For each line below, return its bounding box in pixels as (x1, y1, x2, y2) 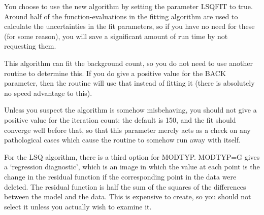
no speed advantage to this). (4, 87, 92, 98)
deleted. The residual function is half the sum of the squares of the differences (4, 181, 246, 192)
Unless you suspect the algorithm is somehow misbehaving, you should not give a (4, 104, 257, 115)
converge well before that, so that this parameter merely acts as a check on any (4, 124, 251, 135)
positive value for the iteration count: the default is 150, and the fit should (4, 114, 236, 125)
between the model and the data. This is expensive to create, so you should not (4, 191, 251, 202)
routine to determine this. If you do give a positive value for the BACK (4, 67, 226, 78)
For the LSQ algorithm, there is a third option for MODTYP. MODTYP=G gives (4, 151, 260, 162)
